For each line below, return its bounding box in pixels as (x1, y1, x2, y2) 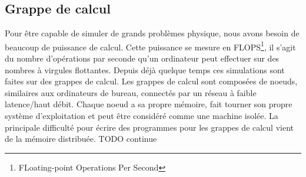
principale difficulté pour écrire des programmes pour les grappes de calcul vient (5, 121, 294, 133)
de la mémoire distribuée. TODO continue (5, 132, 157, 145)
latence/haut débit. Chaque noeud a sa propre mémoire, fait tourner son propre (5, 98, 292, 110)
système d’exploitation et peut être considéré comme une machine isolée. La (5, 110, 278, 122)
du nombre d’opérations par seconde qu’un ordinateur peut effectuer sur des (5, 52, 280, 64)
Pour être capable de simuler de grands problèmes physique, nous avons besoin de (5, 27, 300, 39)
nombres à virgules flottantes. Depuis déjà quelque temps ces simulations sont (5, 63, 285, 76)
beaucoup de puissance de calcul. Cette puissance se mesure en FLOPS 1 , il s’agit (5, 39, 296, 53)
